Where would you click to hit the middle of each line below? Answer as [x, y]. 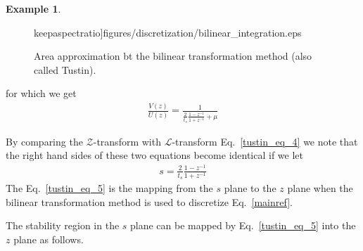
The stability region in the [63, 225]
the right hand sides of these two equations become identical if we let [155, 155]
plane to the [250, 188]
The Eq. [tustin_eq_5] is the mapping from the [109, 188]
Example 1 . [33, 8]
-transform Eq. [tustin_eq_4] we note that [265, 141]
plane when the [320, 188]
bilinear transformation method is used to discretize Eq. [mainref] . [149, 201]
